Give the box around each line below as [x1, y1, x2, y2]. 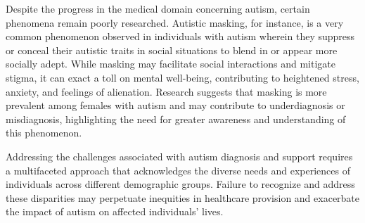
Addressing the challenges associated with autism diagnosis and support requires [6, 148, 353, 163]
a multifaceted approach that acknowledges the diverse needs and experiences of [6, 163, 350, 177]
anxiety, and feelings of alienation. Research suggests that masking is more [6, 84, 327, 98]
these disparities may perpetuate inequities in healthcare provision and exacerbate [6, 190, 360, 205]
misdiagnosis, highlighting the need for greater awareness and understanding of [6, 111, 346, 126]
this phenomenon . [6, 125, 82, 140]
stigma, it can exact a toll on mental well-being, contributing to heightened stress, [6, 70, 359, 84]
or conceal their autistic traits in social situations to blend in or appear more [6, 42, 338, 57]
